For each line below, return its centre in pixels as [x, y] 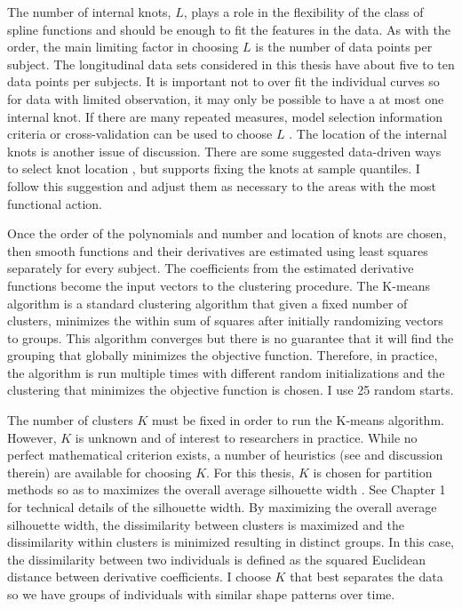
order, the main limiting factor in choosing [123, 47]
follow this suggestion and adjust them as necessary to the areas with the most [222, 185]
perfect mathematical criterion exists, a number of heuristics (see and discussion [225, 455]
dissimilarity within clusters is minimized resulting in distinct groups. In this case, [231, 542]
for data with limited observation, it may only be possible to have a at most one [226, 98]
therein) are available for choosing [100, 472]
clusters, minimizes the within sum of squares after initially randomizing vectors [225, 321]
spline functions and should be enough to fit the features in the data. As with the [229, 29]
